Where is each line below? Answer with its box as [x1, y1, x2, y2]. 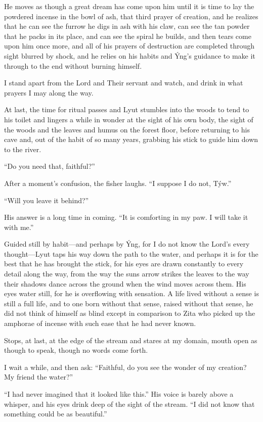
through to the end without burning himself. [4, 60, 142, 71]
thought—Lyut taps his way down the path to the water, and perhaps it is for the [4, 248, 258, 259]
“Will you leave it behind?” [4, 195, 89, 205]
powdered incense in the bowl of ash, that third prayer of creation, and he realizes [4, 11, 258, 21]
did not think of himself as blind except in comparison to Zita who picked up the [4, 308, 255, 318]
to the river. [4, 144, 41, 154]
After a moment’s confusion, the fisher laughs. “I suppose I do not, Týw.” [4, 177, 232, 188]
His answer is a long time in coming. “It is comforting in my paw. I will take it [4, 212, 248, 222]
